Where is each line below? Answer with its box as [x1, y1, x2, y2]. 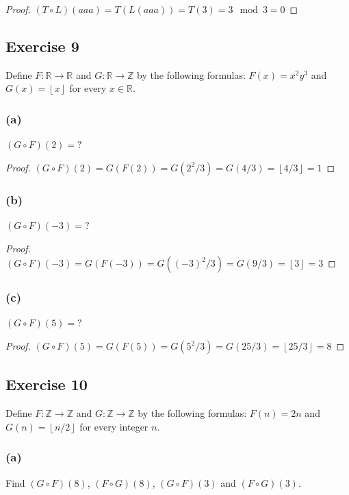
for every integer [79, 419, 148, 433]
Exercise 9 [5, 35, 79, 56]
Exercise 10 [5, 374, 88, 395]
